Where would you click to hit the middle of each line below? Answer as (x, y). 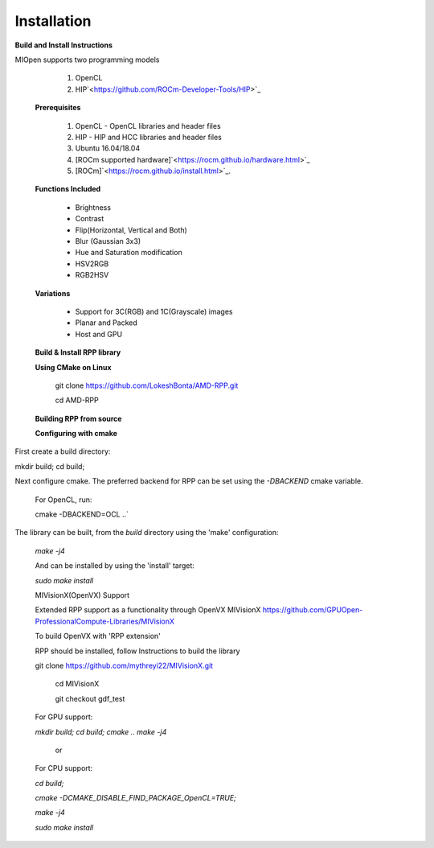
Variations (53, 293)
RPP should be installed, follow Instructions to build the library (137, 651)
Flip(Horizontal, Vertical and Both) (131, 230)
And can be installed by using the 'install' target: (115, 566)
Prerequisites (58, 108)
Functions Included (68, 189)
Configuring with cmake (76, 434)
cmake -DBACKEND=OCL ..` (82, 514)
